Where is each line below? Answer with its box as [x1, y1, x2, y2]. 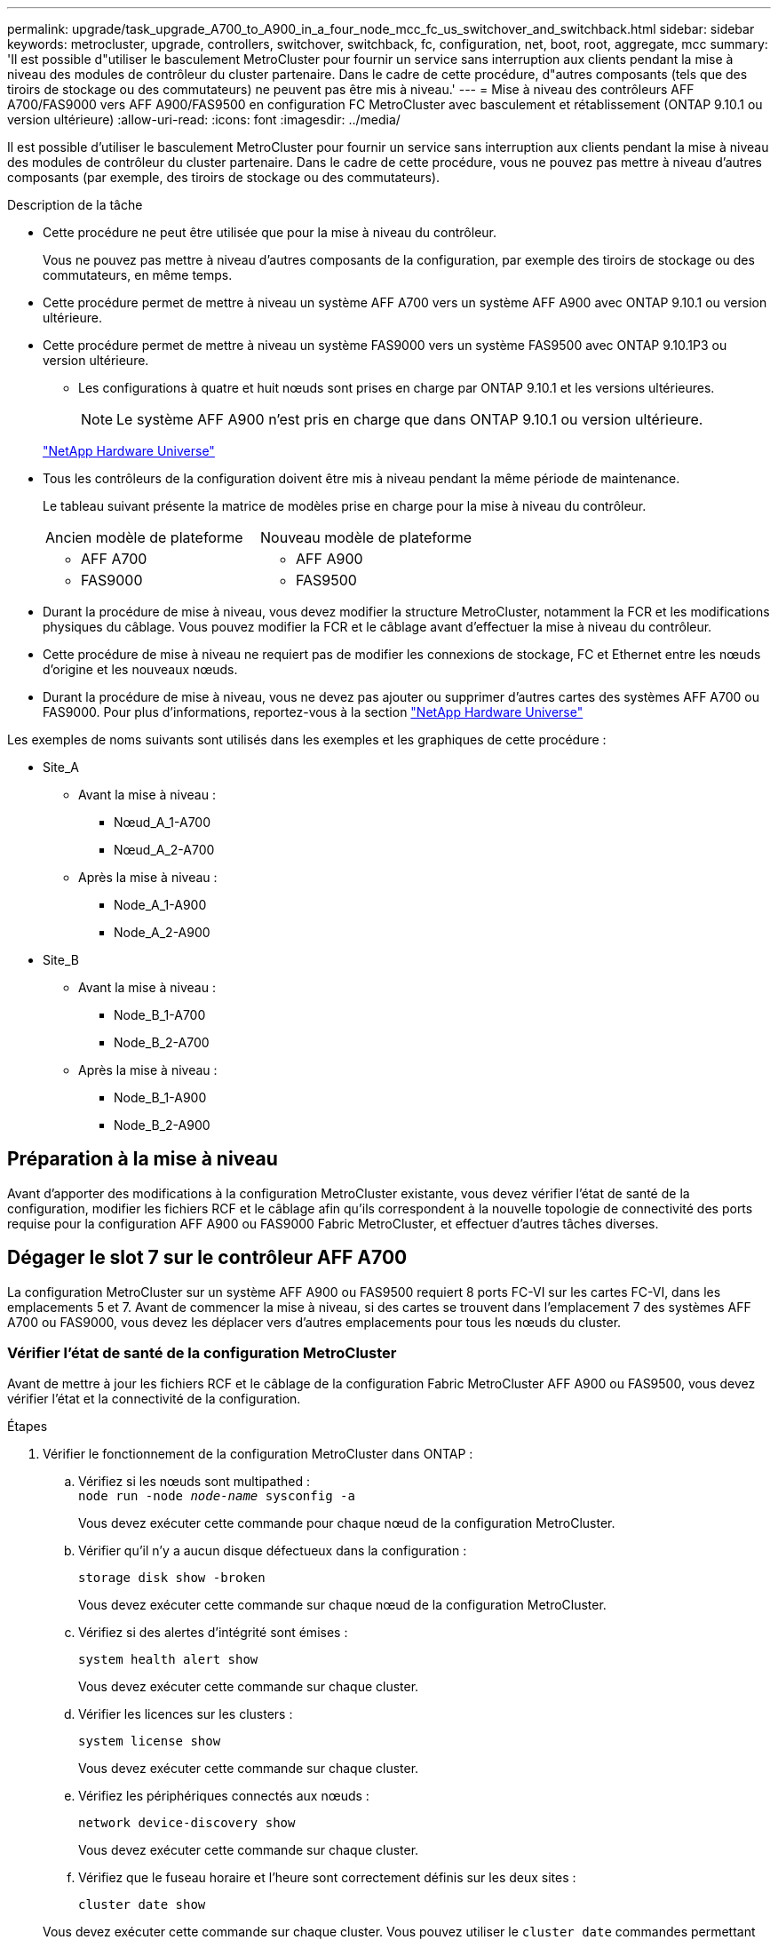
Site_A [43, 759, 80, 775]
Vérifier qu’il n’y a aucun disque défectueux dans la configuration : [78, 1543, 467, 1559]
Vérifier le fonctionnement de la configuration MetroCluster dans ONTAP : [43, 1446, 473, 1462]
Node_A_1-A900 [114, 897, 207, 912]
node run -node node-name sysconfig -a [78, 1489, 355, 1504]
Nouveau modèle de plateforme [260, 529, 472, 546]
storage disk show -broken [78, 1570, 266, 1586]
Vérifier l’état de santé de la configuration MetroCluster [7, 1344, 397, 1363]
